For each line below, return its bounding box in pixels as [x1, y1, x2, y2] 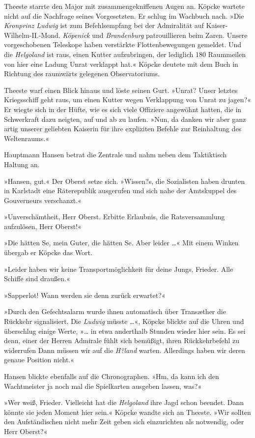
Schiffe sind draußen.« [4, 273, 70, 284]
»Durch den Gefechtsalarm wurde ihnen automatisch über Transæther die [4, 306, 226, 317]
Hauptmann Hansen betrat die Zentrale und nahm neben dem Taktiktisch [4, 149, 227, 160]
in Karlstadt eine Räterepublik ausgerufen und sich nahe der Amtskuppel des [4, 185, 237, 196]
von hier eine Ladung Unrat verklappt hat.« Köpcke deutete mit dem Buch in [4, 58, 238, 69]
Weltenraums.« [4, 133, 49, 143]
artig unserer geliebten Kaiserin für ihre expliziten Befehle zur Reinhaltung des [4, 123, 242, 134]
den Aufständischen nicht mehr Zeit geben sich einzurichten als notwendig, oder [4, 416, 244, 427]
